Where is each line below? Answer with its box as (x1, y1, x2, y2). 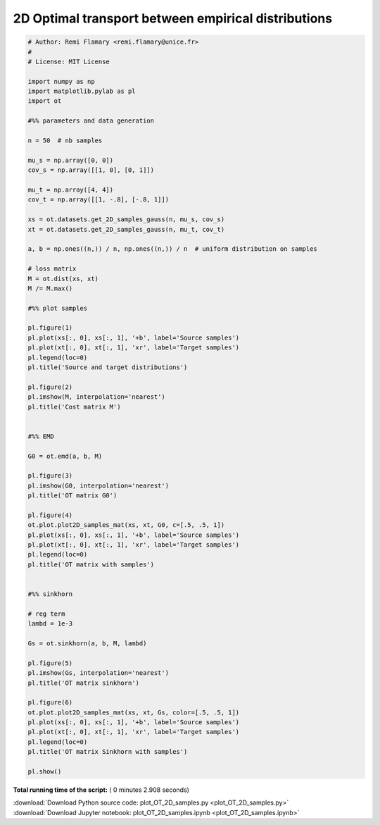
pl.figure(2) (27, 383, 73, 391)
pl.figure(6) (27, 698, 73, 707)
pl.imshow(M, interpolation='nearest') (27, 393, 165, 401)
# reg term (27, 609, 65, 618)
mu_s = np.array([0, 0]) (27, 156, 114, 164)
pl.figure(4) (27, 511, 73, 519)
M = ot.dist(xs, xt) (27, 275, 99, 283)
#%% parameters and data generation (27, 117, 155, 125)
